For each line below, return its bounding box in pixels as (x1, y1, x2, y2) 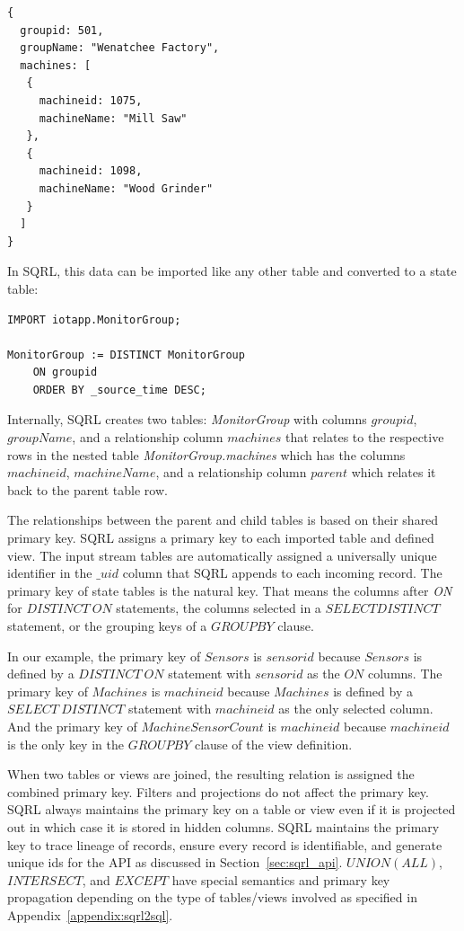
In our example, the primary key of (7, 646, 201, 665)
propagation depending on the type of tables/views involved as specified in (7, 888, 417, 907)
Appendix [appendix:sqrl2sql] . (7, 905, 173, 924)
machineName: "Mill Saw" (39, 111, 188, 125)
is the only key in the (7, 734, 124, 753)
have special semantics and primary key (171, 870, 390, 889)
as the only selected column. (278, 699, 433, 718)
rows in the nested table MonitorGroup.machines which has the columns (7, 445, 406, 464)
